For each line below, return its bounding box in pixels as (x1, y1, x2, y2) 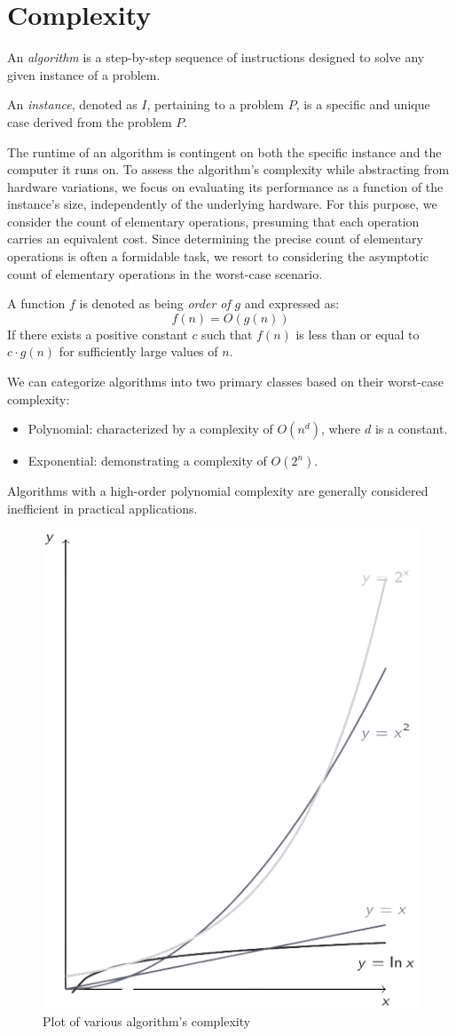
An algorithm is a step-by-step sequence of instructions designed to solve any (7, 48, 425, 67)
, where (320, 419, 361, 438)
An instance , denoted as (7, 95, 138, 114)
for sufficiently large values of (59, 342, 218, 361)
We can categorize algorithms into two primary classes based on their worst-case (7, 372, 444, 391)
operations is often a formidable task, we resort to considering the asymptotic (7, 247, 429, 266)
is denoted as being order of (79, 294, 231, 313)
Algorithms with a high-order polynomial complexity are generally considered (7, 482, 428, 500)
